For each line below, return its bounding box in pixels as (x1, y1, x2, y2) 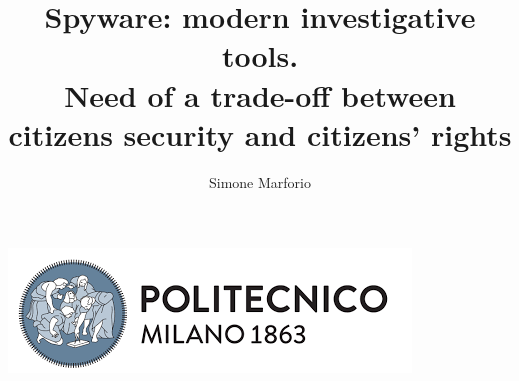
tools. (221, 35, 299, 76)
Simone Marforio (209, 171, 311, 192)
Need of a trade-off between (64, 74, 456, 115)
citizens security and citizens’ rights (8, 113, 512, 154)
